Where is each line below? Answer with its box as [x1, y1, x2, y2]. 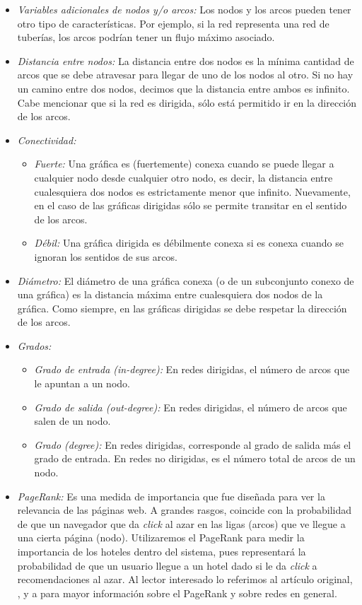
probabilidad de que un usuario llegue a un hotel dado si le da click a [17, 558, 317, 572]
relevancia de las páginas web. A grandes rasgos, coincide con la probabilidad [17, 503, 352, 517]
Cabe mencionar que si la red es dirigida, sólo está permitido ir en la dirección [17, 95, 357, 110]
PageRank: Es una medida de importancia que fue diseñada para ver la [17, 488, 325, 503]
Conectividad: [17, 132, 76, 147]
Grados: [17, 338, 52, 353]
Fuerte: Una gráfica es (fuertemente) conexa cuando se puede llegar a [34, 156, 334, 171]
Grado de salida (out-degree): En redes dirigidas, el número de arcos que [34, 399, 347, 414]
